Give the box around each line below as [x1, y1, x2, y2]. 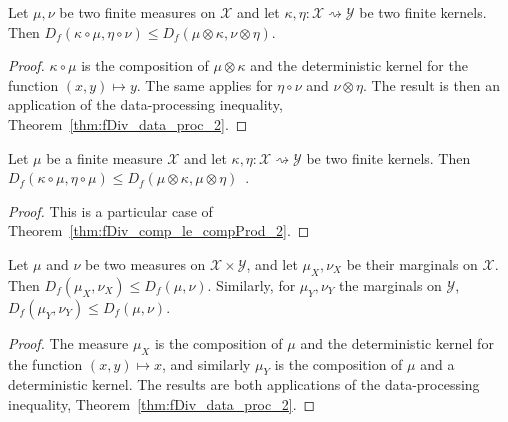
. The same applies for [136, 74, 273, 95]
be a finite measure [46, 147, 163, 168]
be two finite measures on [59, 2, 216, 22]
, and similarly [162, 353, 251, 374]
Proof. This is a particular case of [8, 200, 213, 221]
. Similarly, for [207, 274, 296, 295]
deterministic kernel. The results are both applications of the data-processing [8, 374, 480, 395]
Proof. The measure [8, 332, 129, 353]
